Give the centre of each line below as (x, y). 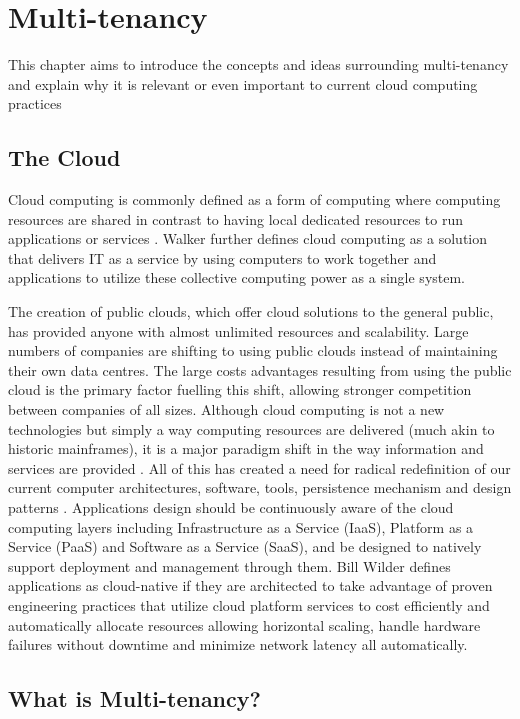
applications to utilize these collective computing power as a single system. (237, 277)
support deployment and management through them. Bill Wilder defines (229, 565)
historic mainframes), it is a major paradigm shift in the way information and (246, 448)
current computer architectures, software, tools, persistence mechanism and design (260, 487)
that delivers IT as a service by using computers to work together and (222, 257)
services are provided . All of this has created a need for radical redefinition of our (259, 467)
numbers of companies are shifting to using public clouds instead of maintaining (253, 350)
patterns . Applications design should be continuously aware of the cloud (231, 507)
